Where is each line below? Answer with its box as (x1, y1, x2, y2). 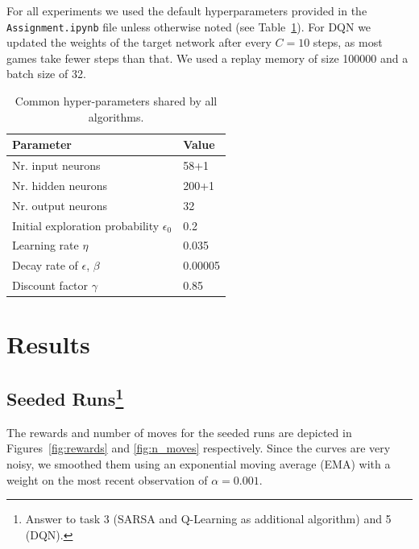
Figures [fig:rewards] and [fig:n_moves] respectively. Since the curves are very (6, 440, 391, 456)
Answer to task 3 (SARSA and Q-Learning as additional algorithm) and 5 (25, 510, 392, 527)
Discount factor (12, 277, 89, 294)
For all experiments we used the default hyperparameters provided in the (6, 2, 367, 19)
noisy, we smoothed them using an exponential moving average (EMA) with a (6, 455, 391, 472)
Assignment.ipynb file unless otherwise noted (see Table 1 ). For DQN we (6, 18, 371, 35)
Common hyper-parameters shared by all (15, 93, 218, 109)
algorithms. (88, 108, 144, 125)
